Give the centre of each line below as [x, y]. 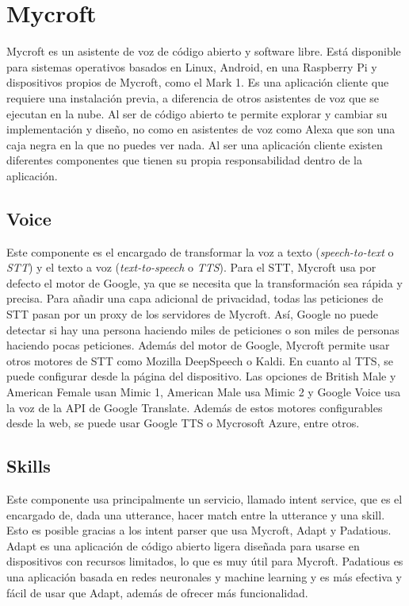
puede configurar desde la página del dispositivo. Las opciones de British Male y [201, 376]
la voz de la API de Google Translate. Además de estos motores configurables [195, 407]
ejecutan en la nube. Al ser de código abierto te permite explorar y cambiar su [197, 113]
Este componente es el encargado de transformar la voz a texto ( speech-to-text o [200, 251]
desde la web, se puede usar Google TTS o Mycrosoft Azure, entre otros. [183, 423]
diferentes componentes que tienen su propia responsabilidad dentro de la [184, 160]
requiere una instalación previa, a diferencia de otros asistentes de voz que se [193, 97]
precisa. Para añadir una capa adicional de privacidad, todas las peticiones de [195, 298]
